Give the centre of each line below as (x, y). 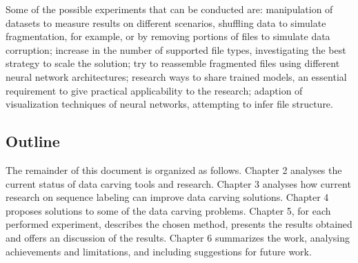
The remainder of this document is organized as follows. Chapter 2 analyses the (174, 169)
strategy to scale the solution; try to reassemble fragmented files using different (173, 63)
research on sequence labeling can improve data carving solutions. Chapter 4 (167, 197)
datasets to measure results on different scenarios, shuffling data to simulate (166, 22)
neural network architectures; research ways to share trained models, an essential (176, 76)
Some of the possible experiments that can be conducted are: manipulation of (169, 9)
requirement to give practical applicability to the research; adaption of (154, 90)
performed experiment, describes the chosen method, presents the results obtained (179, 224)
